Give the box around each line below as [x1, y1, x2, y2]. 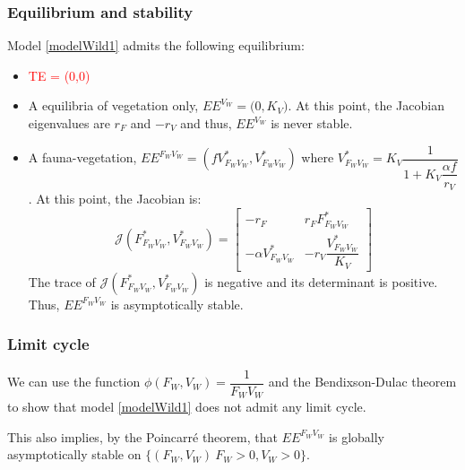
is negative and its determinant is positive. [204, 272, 438, 291]
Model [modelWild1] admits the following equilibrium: [7, 36, 305, 55]
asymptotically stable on [7, 445, 142, 464]
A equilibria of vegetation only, [28, 96, 199, 115]
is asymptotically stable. [110, 294, 244, 313]
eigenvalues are [28, 114, 110, 132]
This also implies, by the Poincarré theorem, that [7, 427, 278, 446]
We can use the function [7, 372, 141, 391]
